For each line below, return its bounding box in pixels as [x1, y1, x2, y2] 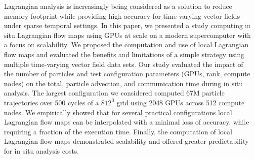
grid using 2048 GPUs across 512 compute [116, 97, 245, 107]
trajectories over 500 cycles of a [4, 97, 99, 107]
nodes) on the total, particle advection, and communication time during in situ [4, 78, 243, 88]
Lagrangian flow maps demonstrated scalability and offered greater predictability [4, 136, 249, 146]
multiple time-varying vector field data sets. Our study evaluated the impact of [4, 59, 244, 69]
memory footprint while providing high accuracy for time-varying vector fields [4, 10, 240, 21]
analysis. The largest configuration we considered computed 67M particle [4, 88, 225, 98]
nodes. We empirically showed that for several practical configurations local [4, 107, 232, 117]
